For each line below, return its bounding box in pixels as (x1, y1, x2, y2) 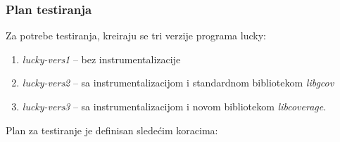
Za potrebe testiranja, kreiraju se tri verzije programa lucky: (6, 28, 266, 43)
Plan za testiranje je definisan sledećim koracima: (6, 122, 218, 137)
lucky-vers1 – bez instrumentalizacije (22, 51, 181, 66)
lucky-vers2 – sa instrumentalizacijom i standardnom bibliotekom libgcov (22, 75, 334, 90)
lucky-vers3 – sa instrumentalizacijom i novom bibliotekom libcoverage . (22, 99, 327, 113)
